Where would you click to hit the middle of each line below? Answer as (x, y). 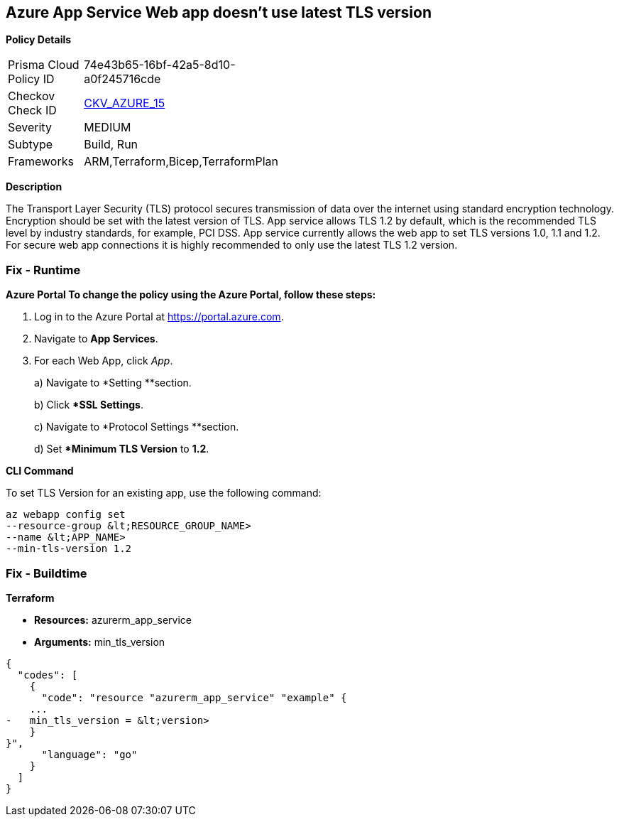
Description (34, 187)
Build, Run (111, 145)
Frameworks (41, 162)
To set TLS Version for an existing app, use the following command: (164, 493)
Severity (30, 128)
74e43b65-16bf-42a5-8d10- (160, 65)
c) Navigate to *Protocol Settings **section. (137, 427)
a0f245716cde (122, 79)
